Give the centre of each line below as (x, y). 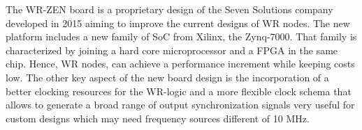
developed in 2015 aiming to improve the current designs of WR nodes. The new (178, 23)
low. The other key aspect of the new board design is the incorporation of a (167, 77)
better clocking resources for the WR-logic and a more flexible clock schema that (179, 91)
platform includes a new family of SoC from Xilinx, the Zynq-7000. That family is (181, 36)
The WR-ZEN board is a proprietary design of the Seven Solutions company (169, 9)
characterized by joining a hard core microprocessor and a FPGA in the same (172, 50)
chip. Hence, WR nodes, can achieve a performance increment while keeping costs (180, 64)
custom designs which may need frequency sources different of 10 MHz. (158, 118)
